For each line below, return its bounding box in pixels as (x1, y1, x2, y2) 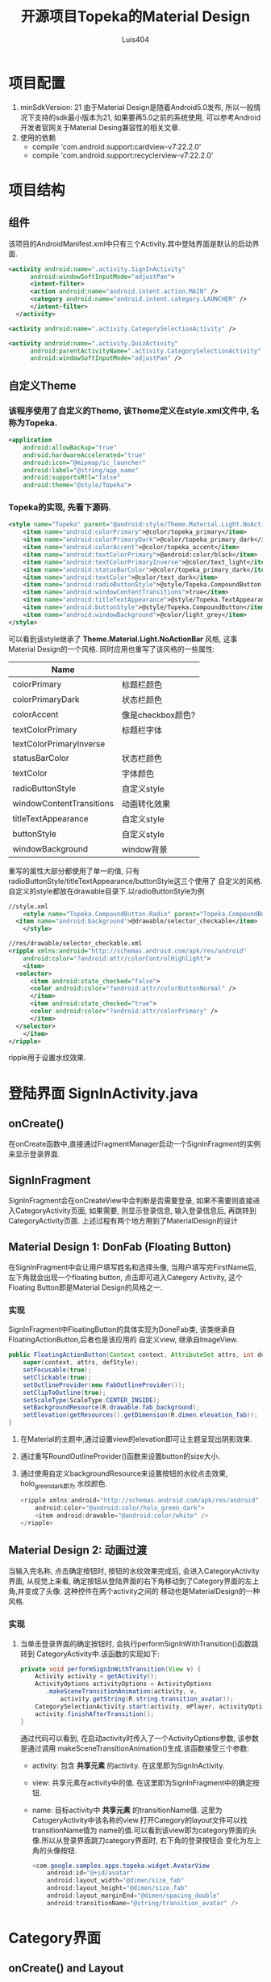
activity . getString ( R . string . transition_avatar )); (60, 1695, 234, 1703)
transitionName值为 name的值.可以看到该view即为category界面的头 (31, 1825, 256, 1835)
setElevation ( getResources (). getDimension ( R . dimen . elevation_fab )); (23, 1411, 258, 1419)
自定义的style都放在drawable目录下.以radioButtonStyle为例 (8, 886, 205, 896)
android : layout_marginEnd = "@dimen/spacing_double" (47, 1891, 220, 1900)
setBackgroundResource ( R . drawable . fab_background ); (23, 1404, 200, 1412)
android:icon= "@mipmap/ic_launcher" (23, 459, 147, 467)
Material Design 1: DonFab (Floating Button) (8, 1240, 231, 1253)
